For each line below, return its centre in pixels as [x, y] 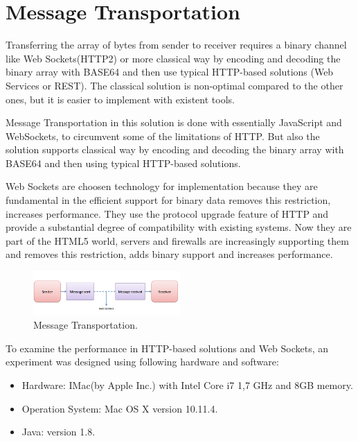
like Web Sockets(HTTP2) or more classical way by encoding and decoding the [173, 58]
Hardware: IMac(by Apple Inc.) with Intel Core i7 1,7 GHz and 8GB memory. [187, 385]
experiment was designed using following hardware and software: [142, 362]
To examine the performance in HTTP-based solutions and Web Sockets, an [167, 348]
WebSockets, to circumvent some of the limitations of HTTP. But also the [163, 136]
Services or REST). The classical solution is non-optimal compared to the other [174, 85]
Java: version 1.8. [59, 432]
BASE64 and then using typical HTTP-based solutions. [123, 163]
